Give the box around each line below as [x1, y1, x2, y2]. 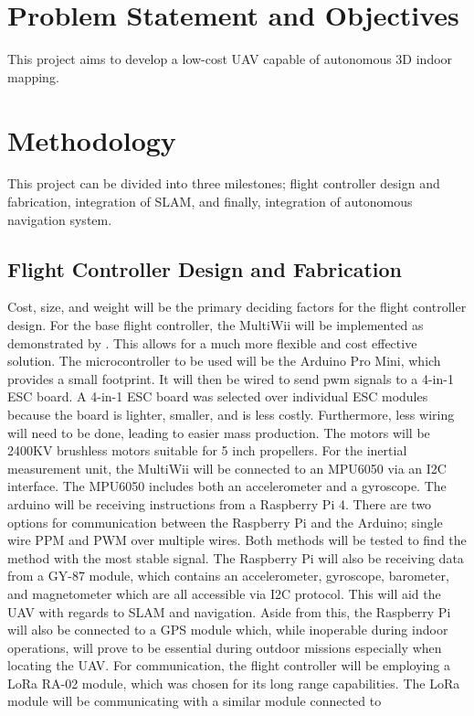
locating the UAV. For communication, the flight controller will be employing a [7, 656, 450, 675]
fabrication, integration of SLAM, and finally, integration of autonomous [7, 192, 413, 211]
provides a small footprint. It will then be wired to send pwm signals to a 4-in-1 [7, 369, 454, 388]
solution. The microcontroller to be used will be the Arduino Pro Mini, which [7, 351, 441, 370]
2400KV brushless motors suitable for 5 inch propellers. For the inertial [7, 441, 407, 460]
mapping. [7, 67, 59, 86]
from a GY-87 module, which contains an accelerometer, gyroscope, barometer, [7, 566, 449, 585]
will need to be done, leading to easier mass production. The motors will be [7, 422, 430, 442]
